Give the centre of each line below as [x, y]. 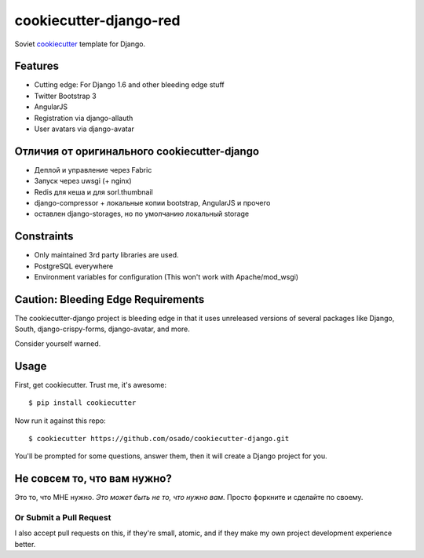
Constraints [44, 237]
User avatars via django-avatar [84, 129]
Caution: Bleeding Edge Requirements [110, 299]
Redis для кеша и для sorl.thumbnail [93, 191]
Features [37, 66]
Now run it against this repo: [60, 421]
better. [25, 544]
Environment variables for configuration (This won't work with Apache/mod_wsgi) [166, 277]
